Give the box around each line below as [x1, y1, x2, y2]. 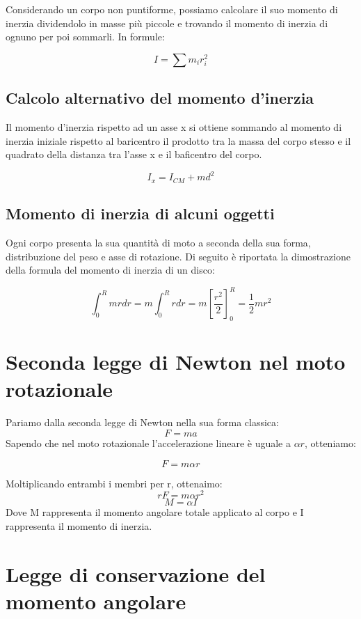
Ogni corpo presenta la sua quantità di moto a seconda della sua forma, [6, 235, 311, 249]
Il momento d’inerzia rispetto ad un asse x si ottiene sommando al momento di [6, 119, 342, 134]
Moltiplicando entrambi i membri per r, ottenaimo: [6, 476, 223, 490]
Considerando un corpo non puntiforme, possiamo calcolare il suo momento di [6, 2, 338, 16]
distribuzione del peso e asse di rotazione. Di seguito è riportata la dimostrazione [6, 249, 351, 263]
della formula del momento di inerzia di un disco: [6, 263, 215, 277]
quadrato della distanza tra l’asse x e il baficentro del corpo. [6, 147, 262, 162]
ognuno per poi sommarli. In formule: [6, 29, 165, 44]
